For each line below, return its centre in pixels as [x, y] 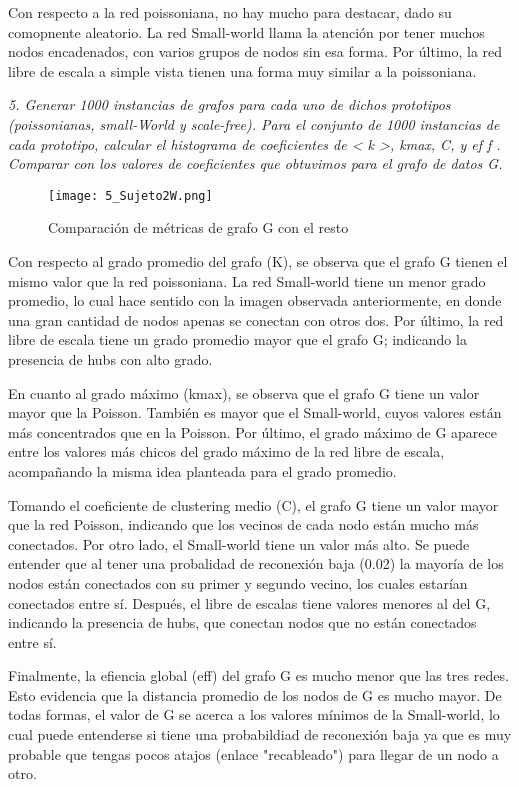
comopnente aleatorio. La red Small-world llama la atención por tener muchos [246, 31]
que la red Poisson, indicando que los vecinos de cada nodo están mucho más [243, 524]
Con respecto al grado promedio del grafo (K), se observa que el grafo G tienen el [258, 261]
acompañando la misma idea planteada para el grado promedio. [202, 470]
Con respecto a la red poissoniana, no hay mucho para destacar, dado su [230, 12]
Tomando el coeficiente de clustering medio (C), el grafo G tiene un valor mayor [253, 504]
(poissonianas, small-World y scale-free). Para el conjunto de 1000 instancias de [254, 123]
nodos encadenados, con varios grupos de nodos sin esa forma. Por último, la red [255, 51]
